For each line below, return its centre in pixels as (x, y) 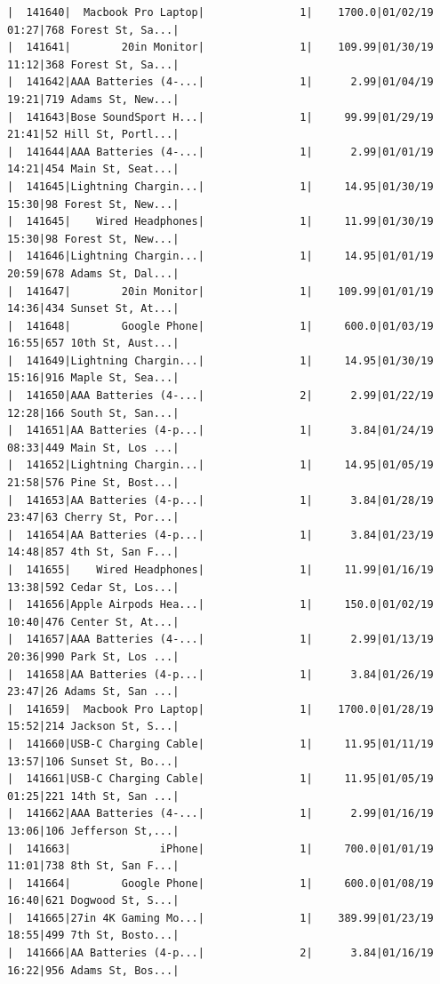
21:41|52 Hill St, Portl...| (93, 135)
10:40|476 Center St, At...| (93, 622)
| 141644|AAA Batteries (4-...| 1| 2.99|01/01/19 (220, 152)
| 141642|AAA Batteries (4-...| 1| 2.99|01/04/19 (220, 82)
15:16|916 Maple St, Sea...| (93, 378)
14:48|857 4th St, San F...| (93, 552)
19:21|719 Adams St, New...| (93, 99)
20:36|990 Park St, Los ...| (93, 656)
